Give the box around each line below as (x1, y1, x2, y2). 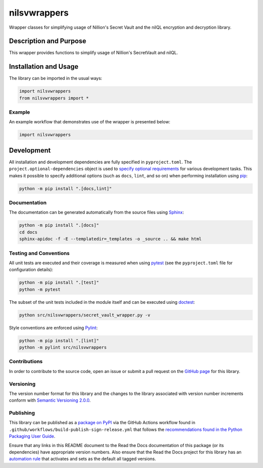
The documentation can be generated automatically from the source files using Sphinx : (9, 210, 184, 215)
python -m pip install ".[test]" (19, 280, 99, 285)
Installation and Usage (9, 62, 79, 71)
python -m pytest (19, 287, 61, 292)
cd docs (19, 229, 38, 235)
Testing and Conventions (9, 250, 70, 256)
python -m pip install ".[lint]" (19, 338, 99, 343)
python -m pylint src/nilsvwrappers (19, 345, 107, 351)
